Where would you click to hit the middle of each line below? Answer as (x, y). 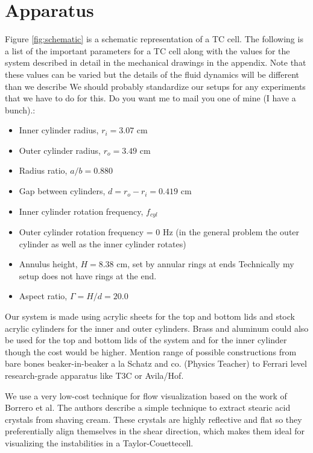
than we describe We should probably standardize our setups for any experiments (155, 86)
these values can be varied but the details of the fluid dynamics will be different (152, 74)
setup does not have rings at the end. (88, 275)
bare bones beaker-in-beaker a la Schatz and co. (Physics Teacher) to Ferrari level (156, 363)
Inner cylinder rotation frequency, (81, 211)
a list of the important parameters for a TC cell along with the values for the (147, 50)
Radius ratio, (43, 170)
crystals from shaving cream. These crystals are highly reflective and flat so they (153, 419)
